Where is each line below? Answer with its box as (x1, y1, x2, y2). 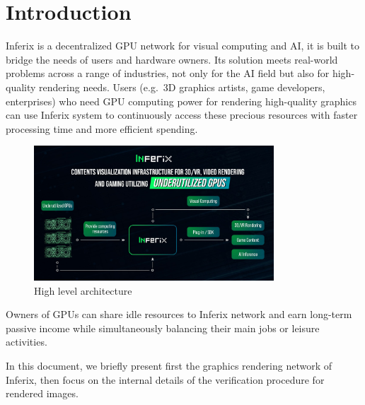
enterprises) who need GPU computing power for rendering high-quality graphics (6, 93, 357, 108)
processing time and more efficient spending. (6, 121, 198, 136)
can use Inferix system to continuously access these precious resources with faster (6, 107, 358, 122)
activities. (6, 334, 47, 349)
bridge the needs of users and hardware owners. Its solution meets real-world (6, 52, 338, 66)
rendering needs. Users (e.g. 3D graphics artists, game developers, (39, 79, 325, 94)
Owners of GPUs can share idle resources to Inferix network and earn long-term (6, 307, 352, 322)
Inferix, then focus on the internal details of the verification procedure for (6, 372, 325, 387)
